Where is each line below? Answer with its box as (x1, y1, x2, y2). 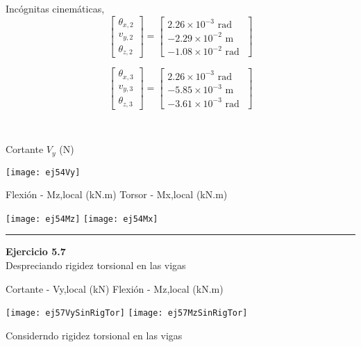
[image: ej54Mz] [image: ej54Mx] (6, 213, 158, 224)
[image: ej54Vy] (6, 167, 81, 177)
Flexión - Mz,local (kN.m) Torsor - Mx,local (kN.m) (6, 187, 228, 202)
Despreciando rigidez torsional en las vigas (6, 258, 186, 273)
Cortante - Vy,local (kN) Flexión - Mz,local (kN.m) (6, 281, 224, 296)
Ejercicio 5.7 (6, 244, 66, 259)
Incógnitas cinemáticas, (6, 1, 105, 15)
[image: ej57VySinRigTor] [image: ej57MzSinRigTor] (6, 308, 248, 318)
